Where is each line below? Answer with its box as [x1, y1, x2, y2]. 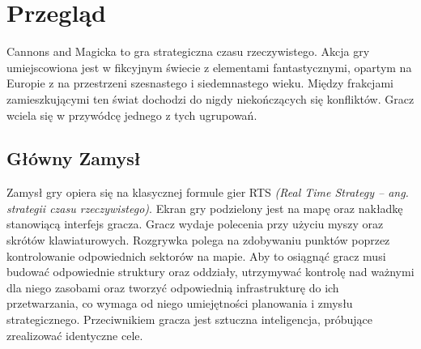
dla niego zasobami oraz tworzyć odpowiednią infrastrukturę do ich [6, 279, 339, 296]
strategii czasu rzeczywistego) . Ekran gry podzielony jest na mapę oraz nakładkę [6, 199, 403, 216]
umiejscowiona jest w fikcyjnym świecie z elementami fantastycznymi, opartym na [6, 58, 412, 75]
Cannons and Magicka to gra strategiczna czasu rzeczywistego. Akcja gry [6, 43, 370, 60]
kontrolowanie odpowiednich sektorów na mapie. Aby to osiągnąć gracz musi [6, 247, 386, 264]
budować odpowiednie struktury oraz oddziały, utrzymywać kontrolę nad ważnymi [6, 263, 415, 280]
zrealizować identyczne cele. [6, 326, 143, 343]
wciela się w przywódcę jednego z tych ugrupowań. [6, 106, 257, 123]
